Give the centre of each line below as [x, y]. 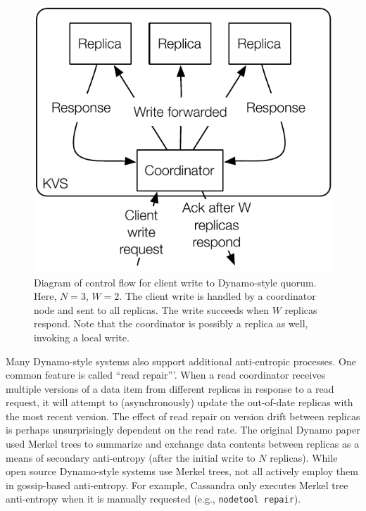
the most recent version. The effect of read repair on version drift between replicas [183, 416]
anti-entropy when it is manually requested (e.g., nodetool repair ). [153, 499]
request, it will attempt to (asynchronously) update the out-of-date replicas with [179, 402]
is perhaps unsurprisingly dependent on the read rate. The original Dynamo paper [183, 430]
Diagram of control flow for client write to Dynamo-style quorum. [175, 282]
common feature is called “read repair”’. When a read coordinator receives [165, 375]
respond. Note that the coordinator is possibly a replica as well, [171, 323]
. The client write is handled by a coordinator [217, 296]
